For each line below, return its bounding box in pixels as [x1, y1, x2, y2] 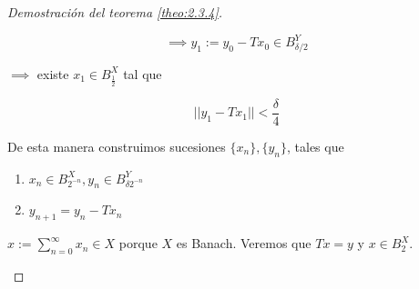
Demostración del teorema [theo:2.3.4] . [7, 3, 223, 21]
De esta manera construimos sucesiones [7, 136, 226, 155]
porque [118, 234, 158, 253]
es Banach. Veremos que [176, 234, 312, 253]
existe [36, 64, 69, 83]
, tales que [286, 136, 344, 155]
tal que [123, 64, 162, 83]
